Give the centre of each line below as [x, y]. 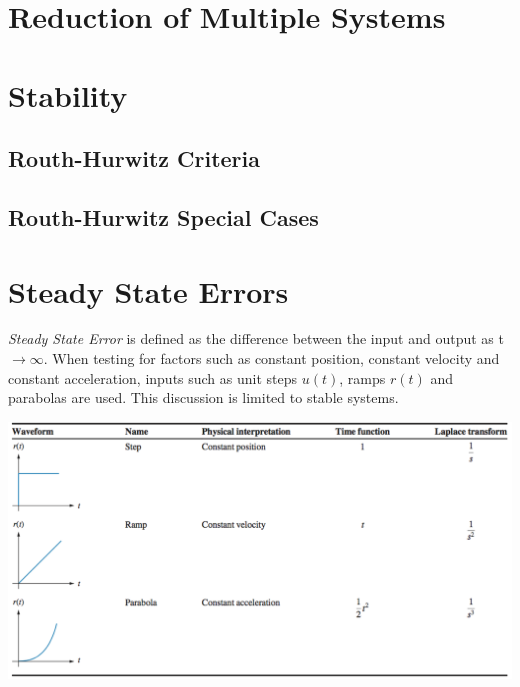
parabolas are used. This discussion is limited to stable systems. [203, 397]
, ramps [362, 377]
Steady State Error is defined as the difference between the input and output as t [256, 338]
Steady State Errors [148, 290]
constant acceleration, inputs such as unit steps [153, 377]
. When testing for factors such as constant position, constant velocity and [271, 358]
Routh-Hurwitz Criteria [134, 158]
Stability [68, 94]
